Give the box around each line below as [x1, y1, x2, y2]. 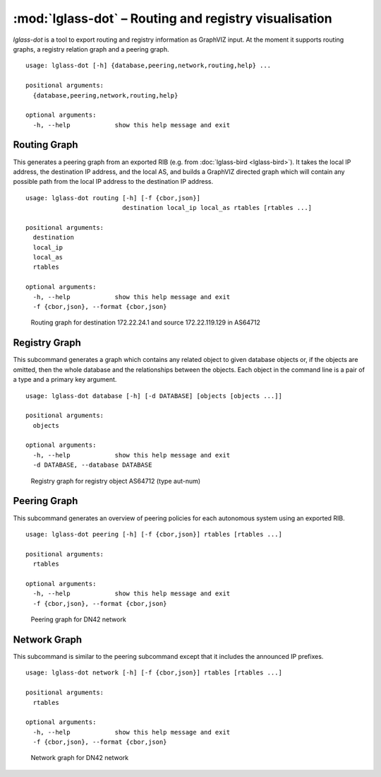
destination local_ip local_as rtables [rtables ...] [122, 204, 313, 212]
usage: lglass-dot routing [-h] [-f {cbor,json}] [25, 194, 201, 201]
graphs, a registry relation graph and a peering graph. [13, 45, 169, 53]
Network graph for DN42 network [30, 754, 129, 762]
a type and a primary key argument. [13, 375, 117, 384]
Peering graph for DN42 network [30, 615, 126, 624]
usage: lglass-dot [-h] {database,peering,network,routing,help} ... [25, 62, 272, 70]
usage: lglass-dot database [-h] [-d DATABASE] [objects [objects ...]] [25, 392, 282, 399]
